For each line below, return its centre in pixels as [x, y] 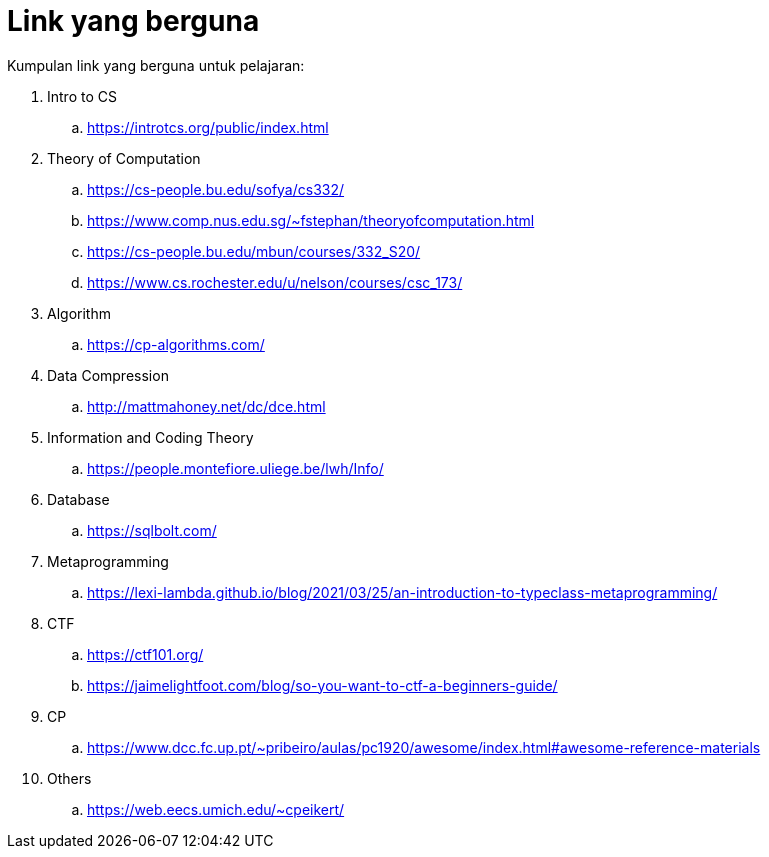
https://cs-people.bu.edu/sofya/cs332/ [216, 189]
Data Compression [108, 375]
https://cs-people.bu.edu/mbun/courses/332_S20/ [254, 251]
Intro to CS [82, 96]
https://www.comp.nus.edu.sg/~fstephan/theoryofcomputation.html [311, 220]
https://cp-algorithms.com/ [176, 344]
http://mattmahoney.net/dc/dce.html [206, 406]
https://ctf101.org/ [145, 654]
